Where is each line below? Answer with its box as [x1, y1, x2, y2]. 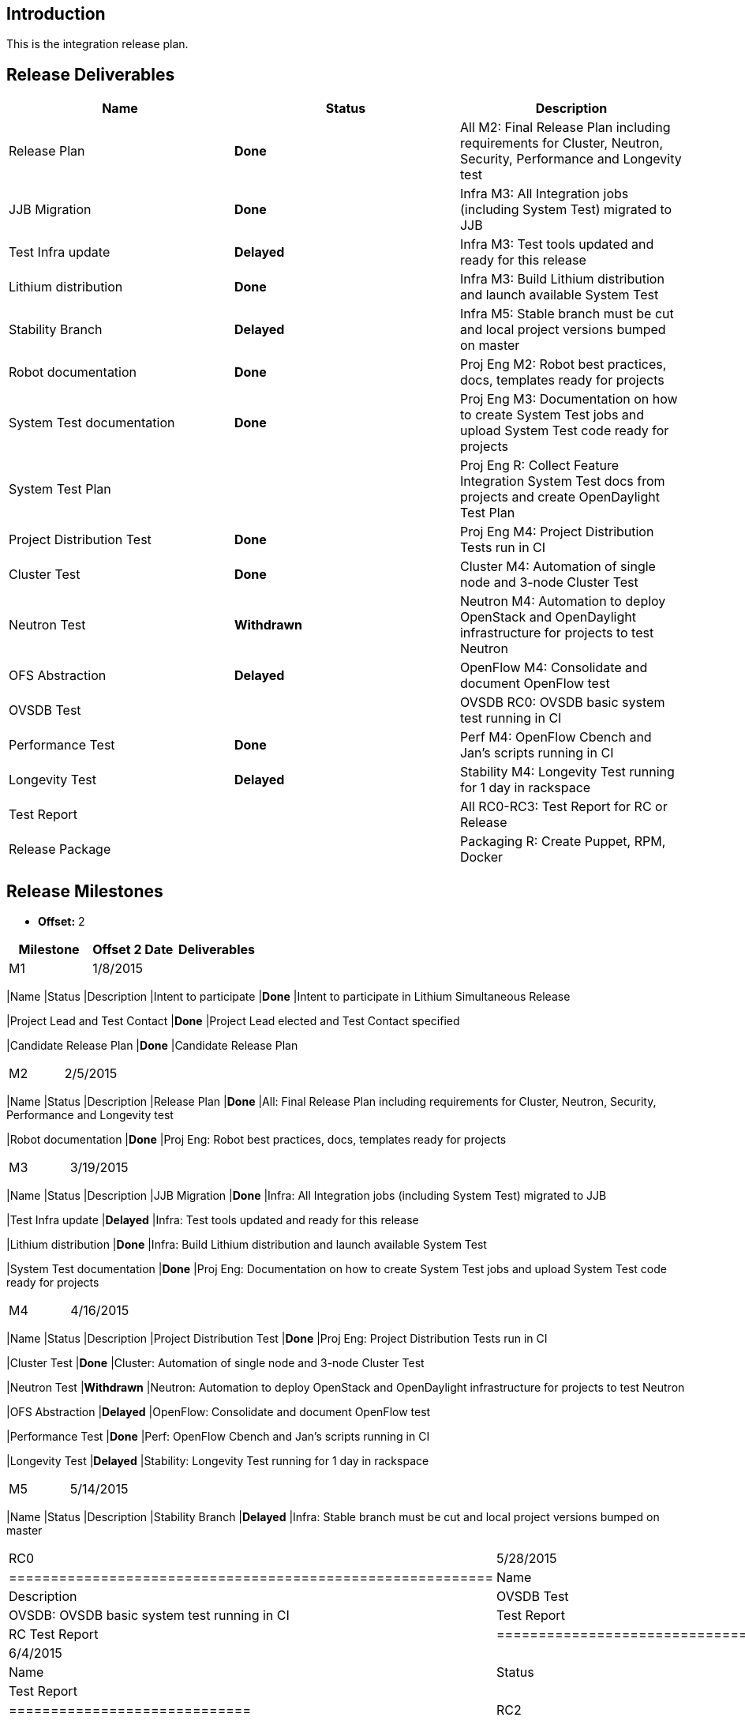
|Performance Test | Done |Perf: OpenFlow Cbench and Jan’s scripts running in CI [6, 1430, 430, 1444]
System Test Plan [9, 481, 111, 498]
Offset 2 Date [92, 941, 174, 958]
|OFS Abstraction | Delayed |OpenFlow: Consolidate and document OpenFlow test [6, 1405, 431, 1419]
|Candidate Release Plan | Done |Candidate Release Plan [6, 1039, 298, 1053]
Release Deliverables [6, 64, 175, 85]
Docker [459, 849, 504, 866]
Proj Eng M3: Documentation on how [459, 391, 678, 408]
